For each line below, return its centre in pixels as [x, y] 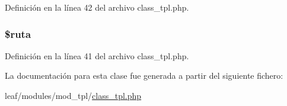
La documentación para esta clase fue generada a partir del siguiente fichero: [144, 76]
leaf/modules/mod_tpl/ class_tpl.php [73, 95]
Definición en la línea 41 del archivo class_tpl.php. [97, 55]
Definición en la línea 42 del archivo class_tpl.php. [97, 7]
